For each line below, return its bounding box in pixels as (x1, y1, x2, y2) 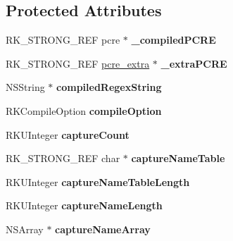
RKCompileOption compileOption (6, 103, 162, 118)
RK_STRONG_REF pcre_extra (6, 56, 150, 70)
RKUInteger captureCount (6, 127, 130, 142)
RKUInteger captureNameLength (6, 198, 163, 213)
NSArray (6, 221, 44, 236)
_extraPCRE (160, 56, 227, 70)
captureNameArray (55, 221, 151, 236)
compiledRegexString (56, 80, 162, 94)
